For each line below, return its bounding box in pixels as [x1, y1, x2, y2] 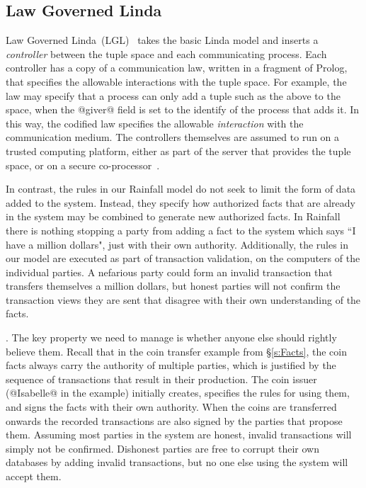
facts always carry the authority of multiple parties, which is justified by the [6, 358, 336, 373]
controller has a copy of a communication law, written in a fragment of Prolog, [6, 60, 348, 75]
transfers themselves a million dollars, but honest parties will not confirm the [6, 278, 341, 293]
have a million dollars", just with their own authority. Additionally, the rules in [6, 237, 349, 251]
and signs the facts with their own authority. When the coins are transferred [6, 399, 337, 414]
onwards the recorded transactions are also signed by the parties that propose [6, 413, 343, 428]
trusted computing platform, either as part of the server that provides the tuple [6, 143, 351, 158]
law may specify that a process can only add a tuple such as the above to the [6, 88, 341, 103]
